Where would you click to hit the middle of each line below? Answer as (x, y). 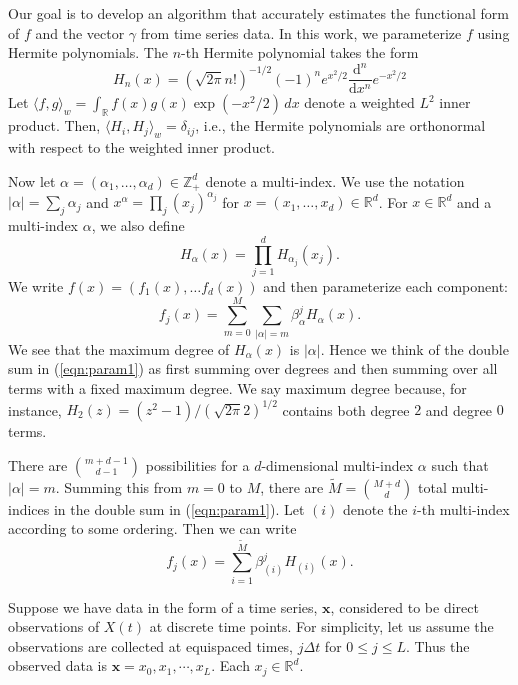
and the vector (80, 32)
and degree (458, 409)
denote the (375, 508)
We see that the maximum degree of (119, 348)
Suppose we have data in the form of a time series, (163, 606)
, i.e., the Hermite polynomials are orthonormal (340, 125)
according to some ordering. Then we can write (152, 528)
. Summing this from (119, 486)
